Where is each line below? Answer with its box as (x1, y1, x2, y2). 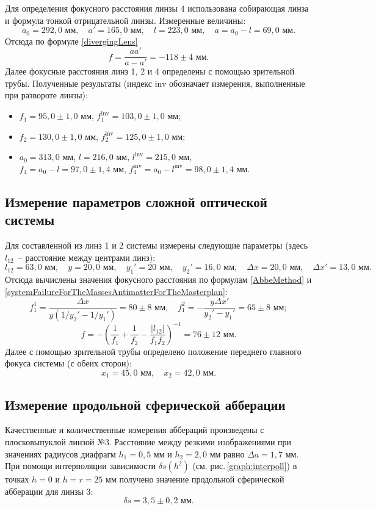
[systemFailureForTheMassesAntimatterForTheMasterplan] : (5, 285, 228, 297)
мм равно (209, 447, 245, 460)
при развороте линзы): (5, 89, 88, 101)
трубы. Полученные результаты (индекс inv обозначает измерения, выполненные (5, 76, 305, 89)
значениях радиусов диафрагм (5, 447, 116, 460)
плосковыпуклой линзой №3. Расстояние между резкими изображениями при (5, 435, 292, 448)
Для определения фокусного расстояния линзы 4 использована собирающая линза (5, 2, 309, 14)
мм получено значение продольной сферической (106, 473, 284, 486)
